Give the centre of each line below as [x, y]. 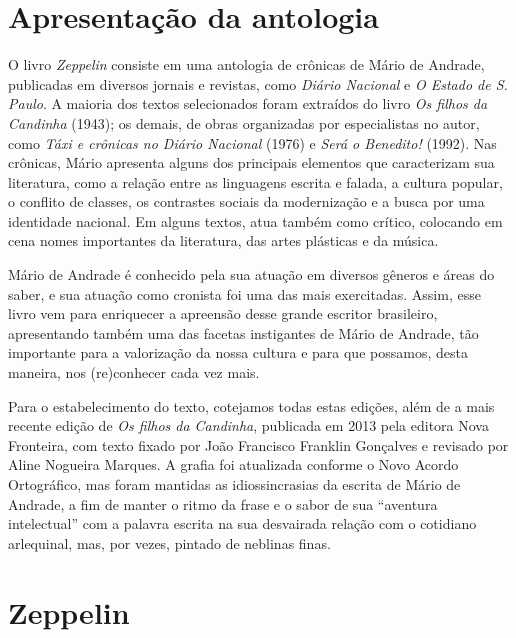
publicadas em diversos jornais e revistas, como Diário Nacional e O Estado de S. [258, 83]
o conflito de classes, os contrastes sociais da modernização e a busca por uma [246, 201]
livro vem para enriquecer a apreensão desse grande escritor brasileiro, [223, 313]
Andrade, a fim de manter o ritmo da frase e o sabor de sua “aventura [223, 503]
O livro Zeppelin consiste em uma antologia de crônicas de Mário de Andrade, [246, 64]
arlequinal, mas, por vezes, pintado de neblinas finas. [169, 542]
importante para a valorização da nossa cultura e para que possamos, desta [238, 352]
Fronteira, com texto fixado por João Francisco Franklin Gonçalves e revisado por [258, 444]
